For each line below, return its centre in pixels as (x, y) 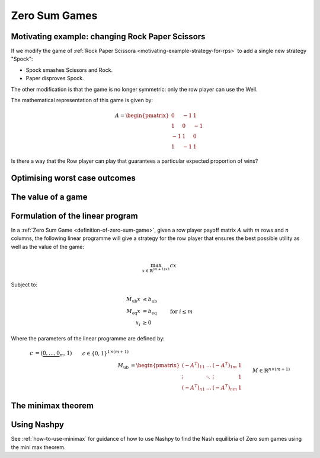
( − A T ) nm (225, 388)
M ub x (134, 300)
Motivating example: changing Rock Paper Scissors (108, 37)
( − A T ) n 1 (193, 388)
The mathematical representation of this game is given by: (82, 100)
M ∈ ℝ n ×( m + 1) (271, 370)
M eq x (134, 312)
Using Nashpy (38, 425)
